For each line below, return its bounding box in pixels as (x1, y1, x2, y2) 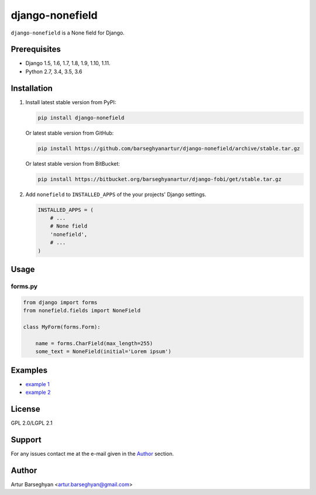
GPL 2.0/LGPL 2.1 (11, 419, 53, 427)
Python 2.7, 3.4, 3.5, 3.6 (25, 68, 83, 75)
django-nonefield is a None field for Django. (11, 29, 125, 36)
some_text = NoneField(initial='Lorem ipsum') (35, 348, 172, 355)
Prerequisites (11, 44, 61, 54)
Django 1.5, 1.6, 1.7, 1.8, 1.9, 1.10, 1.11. (25, 60, 111, 67)
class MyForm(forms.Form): (23, 324, 101, 330)
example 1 (25, 380, 50, 387)
